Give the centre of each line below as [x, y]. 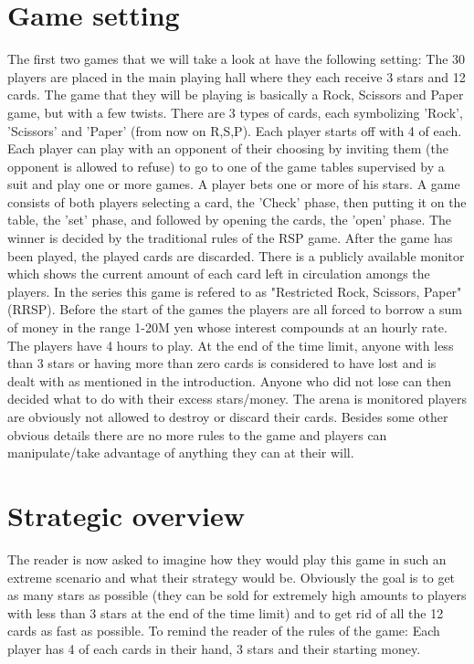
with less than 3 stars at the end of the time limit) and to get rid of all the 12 [226, 612]
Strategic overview [126, 515]
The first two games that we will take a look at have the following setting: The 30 [237, 59]
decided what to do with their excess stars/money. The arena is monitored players [237, 399]
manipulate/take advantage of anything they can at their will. [181, 453]
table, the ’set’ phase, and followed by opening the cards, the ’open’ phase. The [230, 220]
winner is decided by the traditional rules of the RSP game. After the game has [230, 238]
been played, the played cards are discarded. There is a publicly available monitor [236, 255]
